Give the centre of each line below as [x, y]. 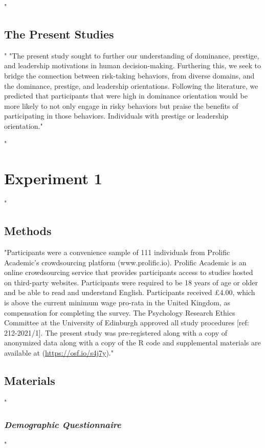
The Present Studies [59, 34]
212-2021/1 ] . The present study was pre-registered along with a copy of [116, 332]
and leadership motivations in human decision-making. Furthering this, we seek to [132, 65]
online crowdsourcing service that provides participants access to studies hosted [129, 272]
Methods [28, 231]
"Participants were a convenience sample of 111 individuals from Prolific [117, 252]
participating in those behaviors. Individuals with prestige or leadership [116, 116]
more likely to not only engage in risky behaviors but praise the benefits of [121, 105]
